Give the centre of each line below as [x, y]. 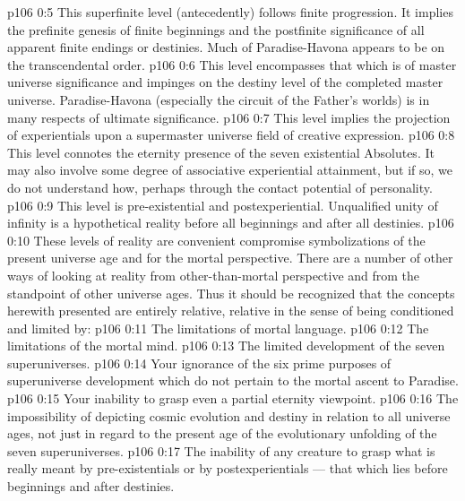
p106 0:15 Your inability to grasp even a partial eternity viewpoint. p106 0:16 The [233, 398]
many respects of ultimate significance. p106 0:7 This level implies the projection [229, 117]
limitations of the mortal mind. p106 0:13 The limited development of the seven [226, 346]
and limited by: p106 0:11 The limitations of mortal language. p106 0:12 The [218, 328]
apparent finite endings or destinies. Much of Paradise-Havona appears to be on [226, 47]
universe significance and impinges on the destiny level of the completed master [225, 82]
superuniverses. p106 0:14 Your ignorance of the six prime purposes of [199, 363]
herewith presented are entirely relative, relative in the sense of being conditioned [231, 311]
